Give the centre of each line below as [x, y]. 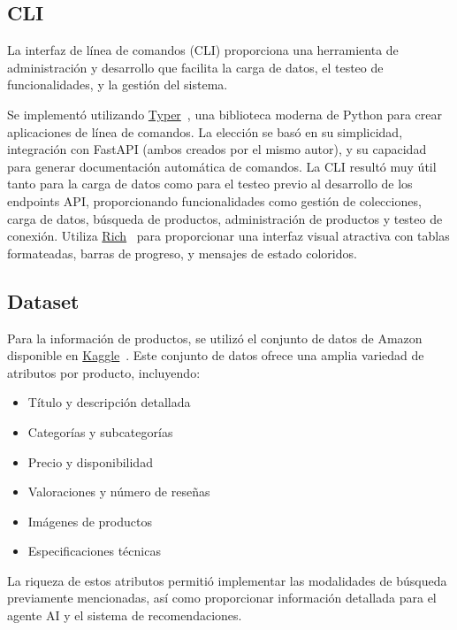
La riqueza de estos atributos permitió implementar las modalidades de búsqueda [227, 580]
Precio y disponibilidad [90, 461]
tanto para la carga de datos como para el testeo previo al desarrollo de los [210, 184]
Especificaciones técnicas [94, 551]
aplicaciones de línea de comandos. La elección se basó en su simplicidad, [205, 131]
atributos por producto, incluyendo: [104, 372]
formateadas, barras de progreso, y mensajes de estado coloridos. [182, 253]
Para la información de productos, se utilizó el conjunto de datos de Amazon [215, 338]
